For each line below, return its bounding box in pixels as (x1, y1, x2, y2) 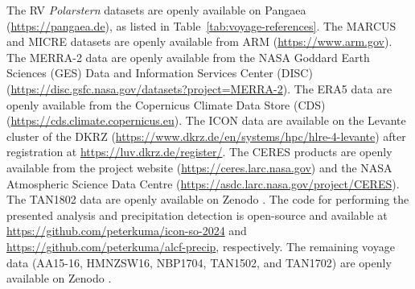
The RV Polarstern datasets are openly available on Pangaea (6, 2, 306, 18)
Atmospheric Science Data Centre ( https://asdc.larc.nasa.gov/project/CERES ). (6, 175, 400, 192)
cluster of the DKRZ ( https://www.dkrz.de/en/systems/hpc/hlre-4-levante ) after (6, 127, 406, 144)
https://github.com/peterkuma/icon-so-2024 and (6, 222, 247, 239)
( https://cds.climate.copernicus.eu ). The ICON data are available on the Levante (6, 112, 406, 129)
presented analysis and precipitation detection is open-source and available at (6, 206, 388, 223)
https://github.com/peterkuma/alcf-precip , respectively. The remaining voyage (6, 237, 395, 254)
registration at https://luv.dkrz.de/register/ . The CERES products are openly (6, 143, 392, 160)
